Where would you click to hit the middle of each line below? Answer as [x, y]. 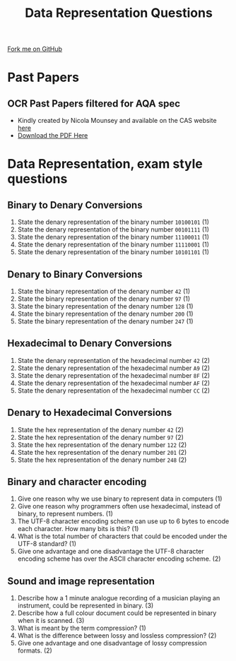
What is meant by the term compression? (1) [82, 628]
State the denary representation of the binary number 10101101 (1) [113, 252]
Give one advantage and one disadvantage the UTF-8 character [111, 552]
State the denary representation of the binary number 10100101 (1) [113, 222]
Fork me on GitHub [35, 49]
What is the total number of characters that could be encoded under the [122, 536]
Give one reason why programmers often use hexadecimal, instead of [119, 506]
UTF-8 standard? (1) [47, 544]
